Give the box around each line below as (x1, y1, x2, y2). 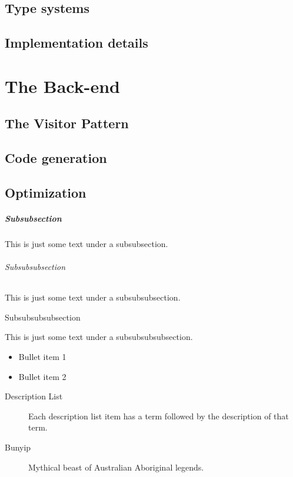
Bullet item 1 (18, 351, 66, 363)
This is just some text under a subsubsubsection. (5, 291, 181, 303)
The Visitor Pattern (5, 114, 129, 132)
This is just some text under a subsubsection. (5, 237, 168, 249)
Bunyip (5, 441, 31, 453)
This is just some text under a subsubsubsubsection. (5, 331, 193, 343)
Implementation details (5, 34, 148, 52)
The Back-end (5, 74, 121, 98)
